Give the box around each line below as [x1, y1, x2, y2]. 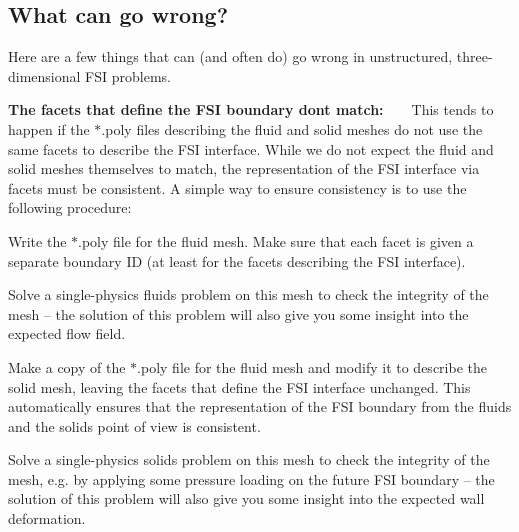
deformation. [8, 508, 86, 529]
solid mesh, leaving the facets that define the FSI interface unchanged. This [8, 376, 471, 397]
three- [456, 46, 493, 67]
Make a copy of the [8, 356, 126, 377]
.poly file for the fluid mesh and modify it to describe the [137, 356, 487, 377]
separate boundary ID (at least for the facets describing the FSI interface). [8, 250, 466, 271]
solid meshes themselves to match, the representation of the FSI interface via [8, 158, 480, 179]
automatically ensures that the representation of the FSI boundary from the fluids [8, 396, 512, 417]
